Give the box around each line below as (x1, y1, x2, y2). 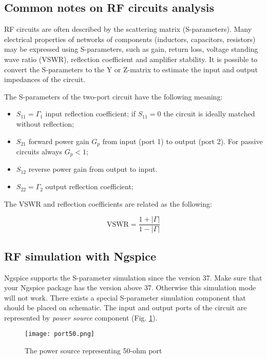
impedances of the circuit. (4, 74, 86, 85)
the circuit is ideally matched (163, 108, 255, 119)
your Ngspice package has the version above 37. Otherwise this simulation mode (4, 282, 256, 293)
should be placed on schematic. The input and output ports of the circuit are (4, 302, 247, 313)
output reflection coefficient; (45, 181, 133, 192)
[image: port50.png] (25, 330, 95, 338)
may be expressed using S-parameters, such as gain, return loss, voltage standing (4, 44, 258, 54)
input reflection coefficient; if (45, 108, 136, 119)
